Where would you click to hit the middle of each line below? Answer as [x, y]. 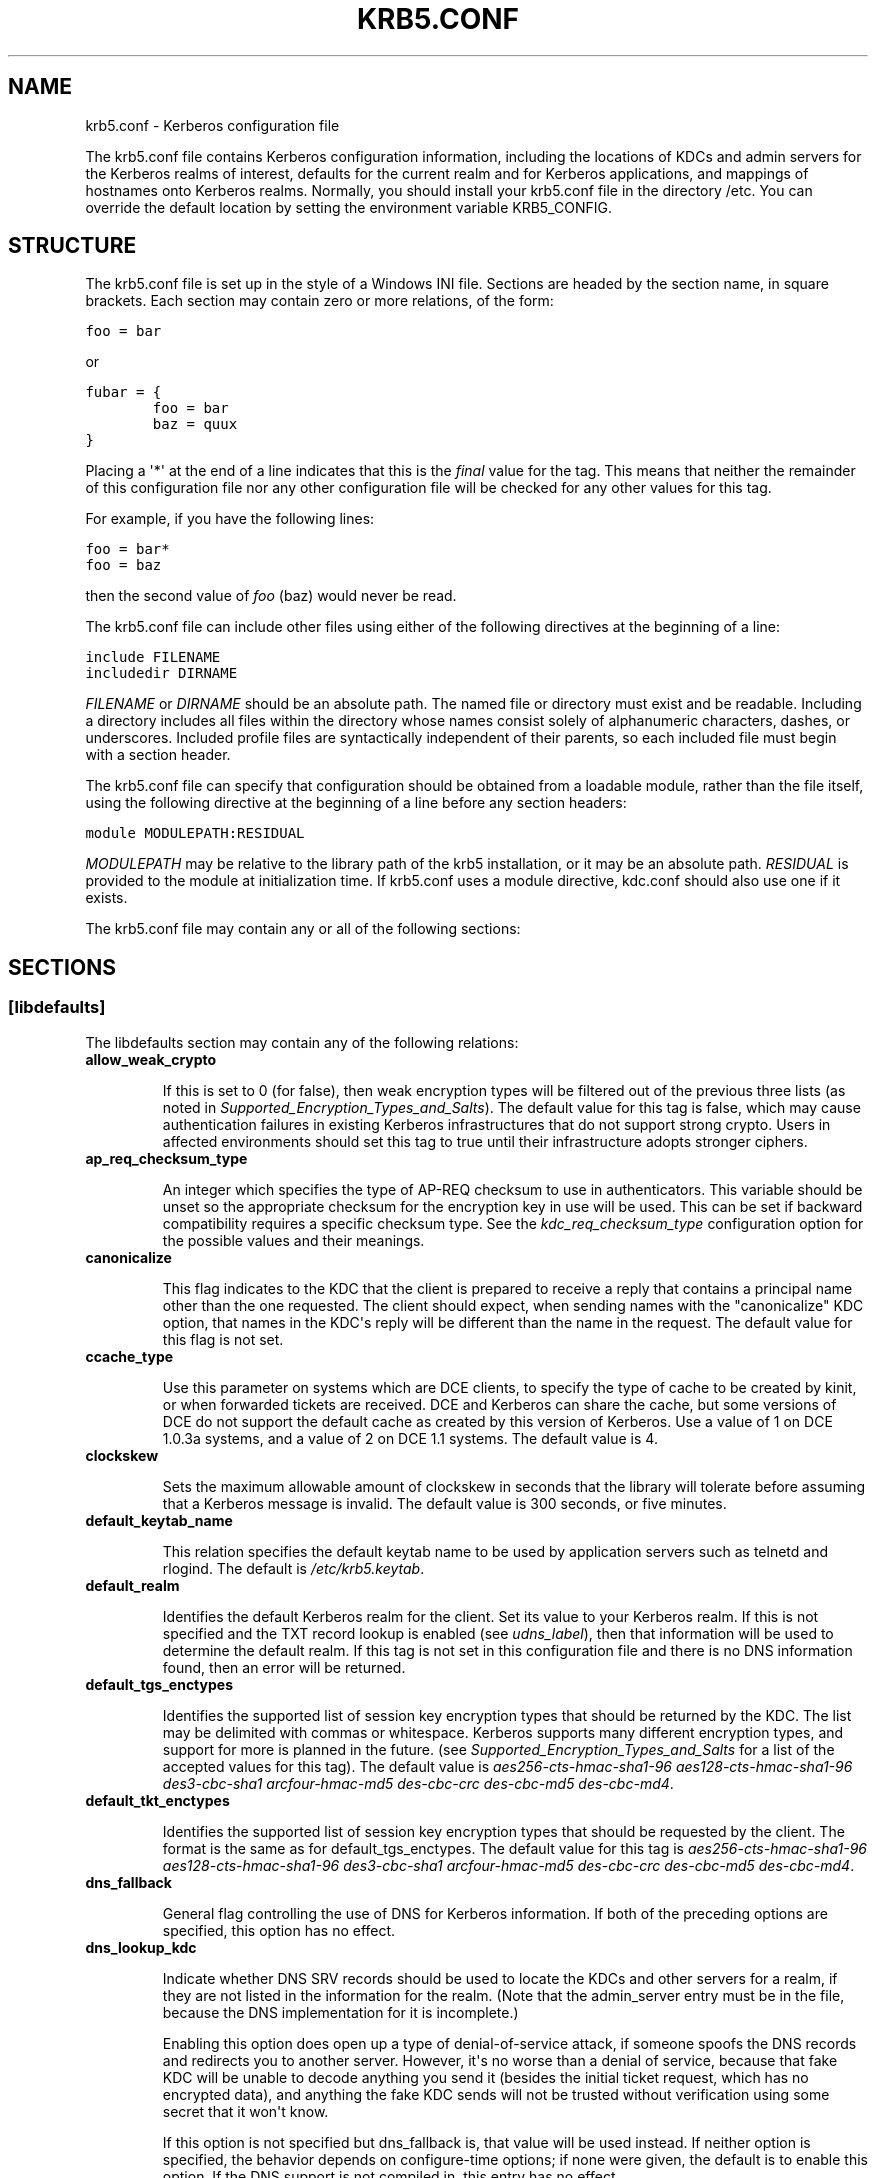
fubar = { [123, 392]
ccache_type [129, 1356]
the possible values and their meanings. [293, 1240]
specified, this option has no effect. [279, 1930]
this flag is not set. [223, 1339]
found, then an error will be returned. [284, 1667]
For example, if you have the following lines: [230, 519]
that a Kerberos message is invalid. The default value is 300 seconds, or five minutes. [444, 1503]
